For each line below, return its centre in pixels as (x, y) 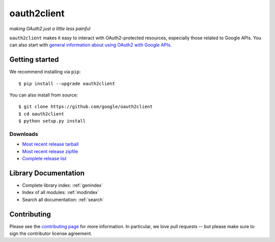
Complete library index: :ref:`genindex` (63, 185)
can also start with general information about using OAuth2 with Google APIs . (91, 45)
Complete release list (44, 159)
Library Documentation (47, 173)
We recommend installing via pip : (45, 72)
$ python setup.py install (52, 121)
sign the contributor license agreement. (51, 234)
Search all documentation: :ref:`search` (63, 200)
